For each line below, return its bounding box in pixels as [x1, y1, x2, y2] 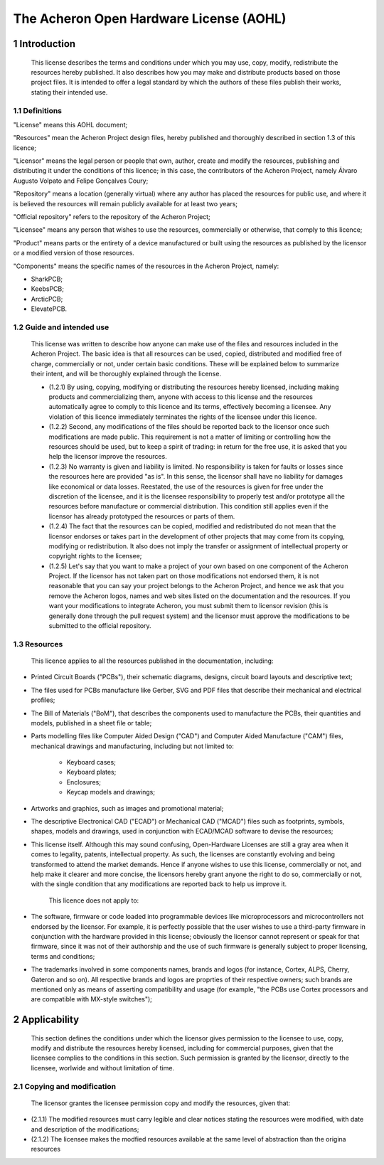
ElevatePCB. [31, 304, 68, 313]
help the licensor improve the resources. [48, 452, 167, 461]
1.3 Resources [13, 639, 63, 649]
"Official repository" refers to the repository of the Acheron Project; [13, 213, 211, 220]
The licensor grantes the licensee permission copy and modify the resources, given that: [31, 1099, 291, 1107]
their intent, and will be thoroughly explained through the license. [31, 370, 222, 378]
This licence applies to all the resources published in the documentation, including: [31, 656, 274, 665]
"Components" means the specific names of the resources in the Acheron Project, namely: [13, 262, 279, 270]
